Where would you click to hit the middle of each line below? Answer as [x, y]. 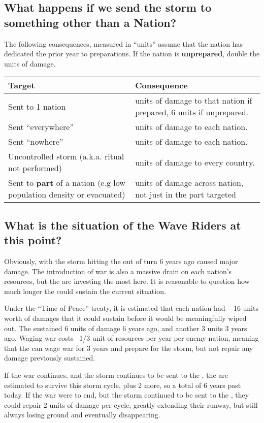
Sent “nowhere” [36, 142]
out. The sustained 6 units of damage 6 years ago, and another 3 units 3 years [126, 328]
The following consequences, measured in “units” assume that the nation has [123, 43]
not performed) [35, 168]
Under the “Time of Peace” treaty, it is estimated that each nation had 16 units [131, 308]
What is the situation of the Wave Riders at [123, 225]
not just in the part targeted [186, 194]
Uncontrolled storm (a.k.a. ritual [66, 156]
